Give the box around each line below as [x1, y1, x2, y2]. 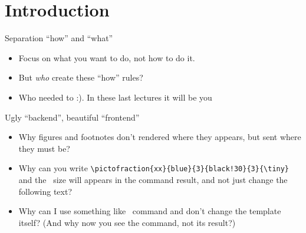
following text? [18, 185, 73, 197]
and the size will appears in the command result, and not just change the [18, 173, 288, 185]
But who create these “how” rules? [18, 71, 143, 84]
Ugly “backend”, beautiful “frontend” [5, 111, 140, 123]
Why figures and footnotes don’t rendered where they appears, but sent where [18, 131, 301, 143]
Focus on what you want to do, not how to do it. [18, 51, 195, 64]
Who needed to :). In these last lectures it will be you [18, 91, 212, 103]
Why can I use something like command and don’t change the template [18, 205, 281, 217]
